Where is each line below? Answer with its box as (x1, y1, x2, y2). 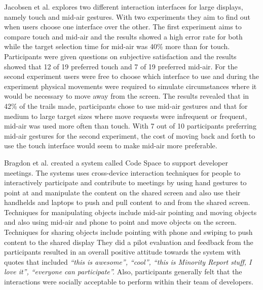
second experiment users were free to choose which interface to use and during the (4, 71, 259, 81)
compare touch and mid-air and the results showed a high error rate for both (4, 31, 243, 42)
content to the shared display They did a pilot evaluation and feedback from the (4, 236, 253, 247)
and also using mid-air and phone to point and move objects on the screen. (4, 217, 237, 227)
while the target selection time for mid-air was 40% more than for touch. (4, 41, 230, 52)
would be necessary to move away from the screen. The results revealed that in (4, 91, 249, 101)
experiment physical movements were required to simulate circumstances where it (4, 80, 257, 91)
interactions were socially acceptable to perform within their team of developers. (4, 276, 253, 287)
